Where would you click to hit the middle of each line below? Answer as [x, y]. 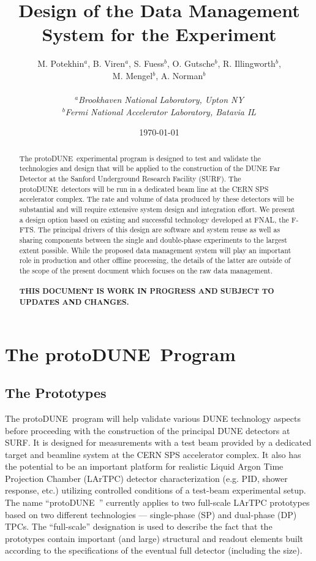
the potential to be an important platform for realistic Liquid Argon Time [144, 466]
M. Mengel [133, 75]
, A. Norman [179, 75]
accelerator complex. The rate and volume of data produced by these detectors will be [156, 199]
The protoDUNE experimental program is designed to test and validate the [140, 158]
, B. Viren [107, 63]
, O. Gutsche [191, 63]
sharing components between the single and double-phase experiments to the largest [153, 239]
